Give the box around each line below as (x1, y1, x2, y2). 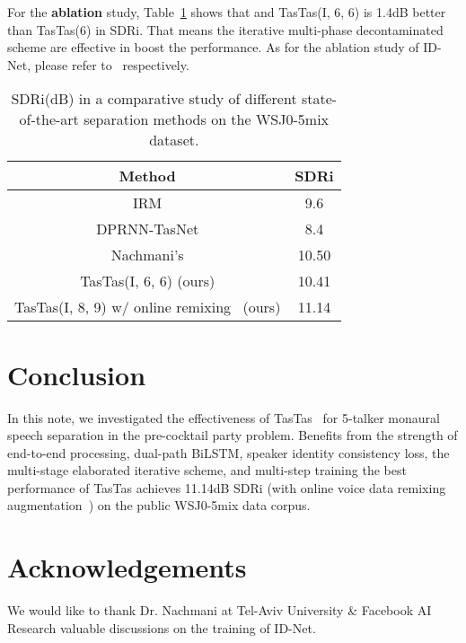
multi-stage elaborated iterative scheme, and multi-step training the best (7, 461, 407, 480)
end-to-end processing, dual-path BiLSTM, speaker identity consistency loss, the (7, 443, 450, 462)
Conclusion (7, 356, 146, 392)
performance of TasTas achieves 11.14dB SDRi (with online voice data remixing (7, 478, 446, 497)
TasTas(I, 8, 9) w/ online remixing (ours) (14, 296, 281, 318)
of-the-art (19, 109, 79, 130)
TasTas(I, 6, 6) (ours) (80, 270, 215, 292)
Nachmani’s (110, 244, 184, 266)
